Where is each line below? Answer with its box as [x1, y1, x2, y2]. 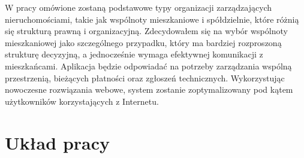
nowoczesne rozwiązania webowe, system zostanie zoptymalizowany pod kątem [5, 83, 293, 96]
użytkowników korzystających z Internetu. [5, 95, 159, 107]
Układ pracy [5, 130, 110, 154]
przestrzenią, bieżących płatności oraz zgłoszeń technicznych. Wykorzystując [5, 71, 285, 84]
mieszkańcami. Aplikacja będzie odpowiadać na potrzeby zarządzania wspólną [5, 59, 292, 72]
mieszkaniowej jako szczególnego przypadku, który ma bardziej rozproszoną [5, 36, 282, 48]
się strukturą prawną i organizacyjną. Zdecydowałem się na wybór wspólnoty [5, 25, 288, 37]
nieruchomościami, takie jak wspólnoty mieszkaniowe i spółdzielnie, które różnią [5, 13, 299, 25]
